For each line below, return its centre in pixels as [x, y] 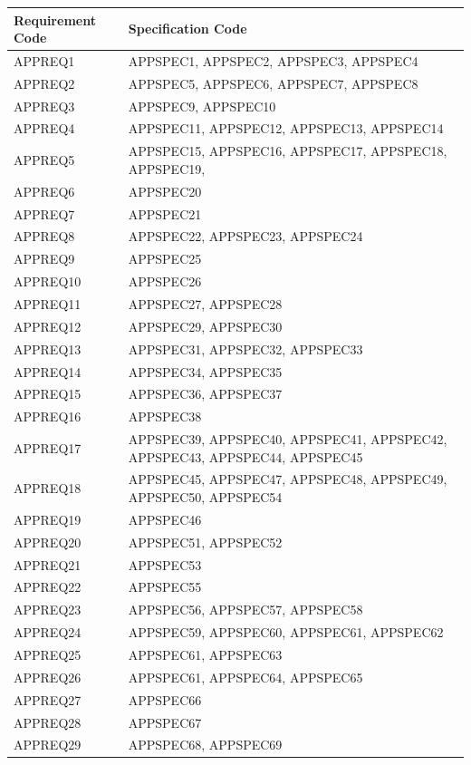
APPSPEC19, [167, 168]
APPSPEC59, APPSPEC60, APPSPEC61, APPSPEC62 [286, 632]
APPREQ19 [48, 519]
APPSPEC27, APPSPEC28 [205, 303]
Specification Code [187, 29]
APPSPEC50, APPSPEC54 [205, 497]
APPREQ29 [48, 745]
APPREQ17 [48, 447]
